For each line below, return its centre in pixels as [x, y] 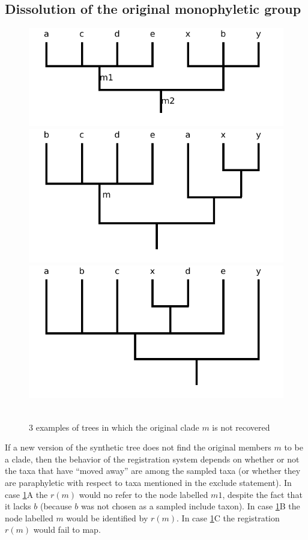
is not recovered [241, 427]
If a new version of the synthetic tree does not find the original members [138, 447]
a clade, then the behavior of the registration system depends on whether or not [152, 459]
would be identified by [107, 517]
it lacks [18, 506]
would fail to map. [67, 529]
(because [56, 506]
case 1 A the [26, 494]
